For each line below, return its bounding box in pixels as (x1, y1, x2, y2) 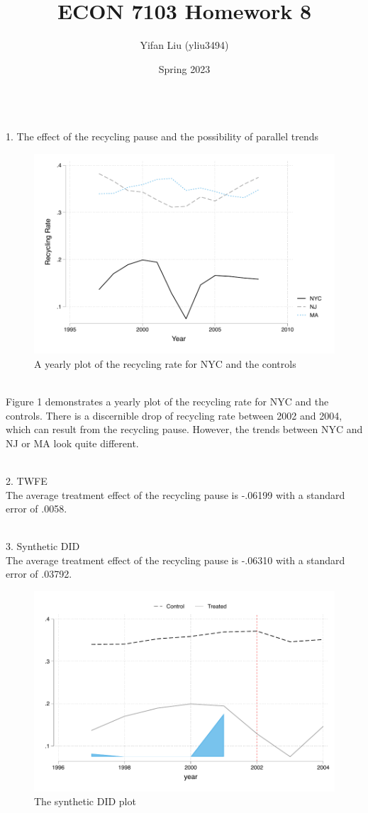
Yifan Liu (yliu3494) (140, 38, 229, 52)
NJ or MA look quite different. (6, 435, 139, 450)
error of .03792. (6, 566, 72, 581)
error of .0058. (6, 501, 67, 516)
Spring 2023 (158, 61, 211, 76)
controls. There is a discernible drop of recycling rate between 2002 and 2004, (6, 408, 342, 422)
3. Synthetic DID (6, 539, 80, 554)
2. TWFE (6, 473, 48, 488)
